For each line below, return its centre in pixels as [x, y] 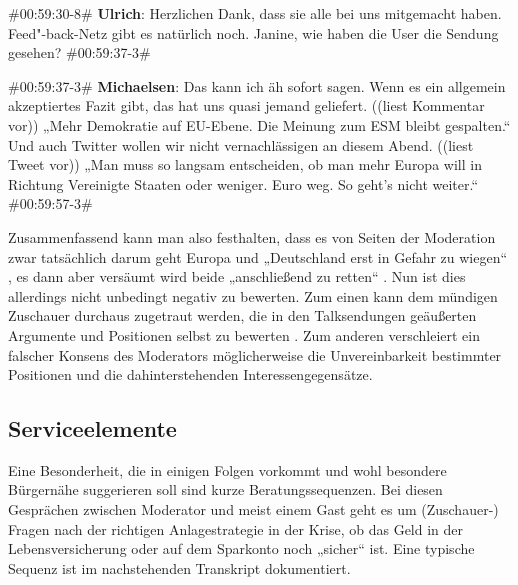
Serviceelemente [92, 428]
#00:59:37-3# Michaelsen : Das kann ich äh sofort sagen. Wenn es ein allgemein [257, 85]
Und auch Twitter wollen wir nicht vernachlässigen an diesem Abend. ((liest [241, 144]
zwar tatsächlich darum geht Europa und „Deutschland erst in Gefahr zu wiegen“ [258, 256]
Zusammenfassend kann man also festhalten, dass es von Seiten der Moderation [252, 236]
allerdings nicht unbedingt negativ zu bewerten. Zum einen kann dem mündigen [253, 295]
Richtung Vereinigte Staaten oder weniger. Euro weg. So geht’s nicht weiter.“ [243, 183]
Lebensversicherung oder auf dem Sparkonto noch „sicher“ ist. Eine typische [241, 548]
